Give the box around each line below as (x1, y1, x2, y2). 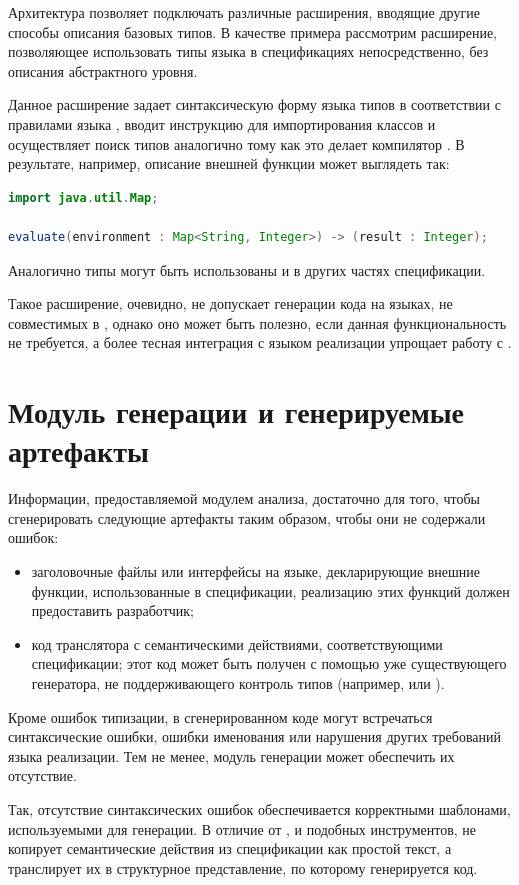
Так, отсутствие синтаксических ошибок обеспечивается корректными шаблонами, (8, 798, 511, 819)
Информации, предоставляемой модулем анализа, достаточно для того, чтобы (8, 488, 480, 509)
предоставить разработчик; (31, 600, 195, 621)
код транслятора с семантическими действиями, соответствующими (31, 633, 443, 654)
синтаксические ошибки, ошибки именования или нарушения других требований (8, 726, 502, 747)
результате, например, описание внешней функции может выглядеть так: (8, 153, 450, 174)
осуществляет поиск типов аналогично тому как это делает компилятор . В (8, 133, 465, 154)
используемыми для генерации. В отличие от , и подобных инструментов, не (8, 818, 477, 839)
